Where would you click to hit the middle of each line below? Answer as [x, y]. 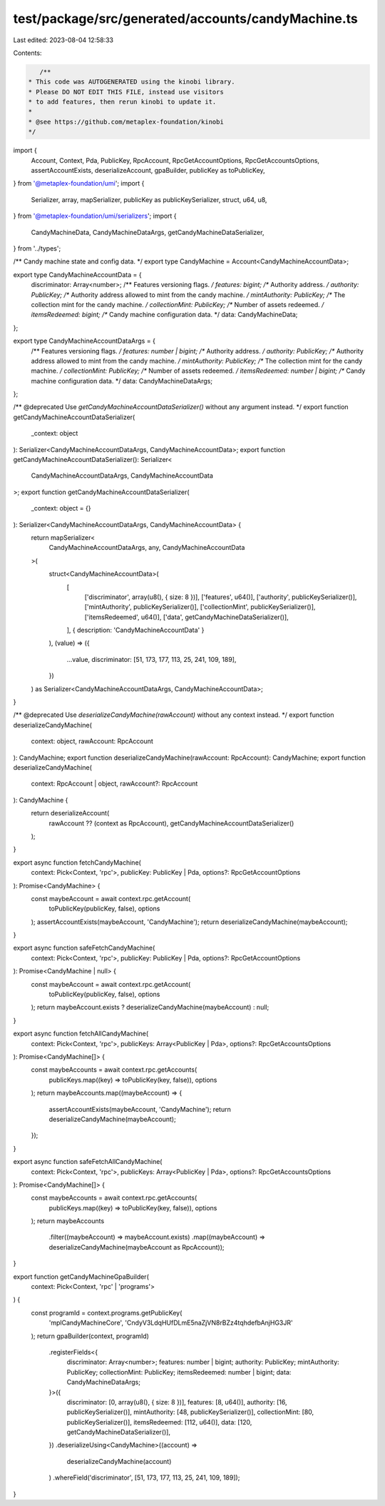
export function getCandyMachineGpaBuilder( [81, 1276]
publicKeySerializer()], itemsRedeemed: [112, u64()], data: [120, [159, 1422]
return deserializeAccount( [70, 813]
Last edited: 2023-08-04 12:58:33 [63, 40]
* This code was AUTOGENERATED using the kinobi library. [132, 82]
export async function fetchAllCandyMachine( [81, 1034]
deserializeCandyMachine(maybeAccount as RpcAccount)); [137, 1247]
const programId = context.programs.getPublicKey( [107, 1312]
